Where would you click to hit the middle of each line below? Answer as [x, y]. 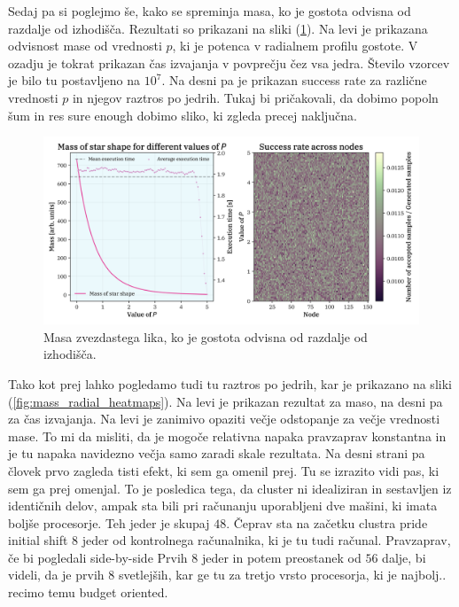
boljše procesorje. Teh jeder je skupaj [109, 522]
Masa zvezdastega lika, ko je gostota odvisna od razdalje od [206, 336]
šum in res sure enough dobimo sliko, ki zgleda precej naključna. [183, 115]
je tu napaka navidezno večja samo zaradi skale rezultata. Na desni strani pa [217, 453]
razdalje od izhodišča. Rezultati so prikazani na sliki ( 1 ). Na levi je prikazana [218, 28]
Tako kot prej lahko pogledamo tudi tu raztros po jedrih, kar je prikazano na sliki [230, 383]
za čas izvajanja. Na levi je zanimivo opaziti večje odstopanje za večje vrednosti [224, 419]
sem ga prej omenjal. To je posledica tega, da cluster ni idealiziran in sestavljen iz [230, 488]
